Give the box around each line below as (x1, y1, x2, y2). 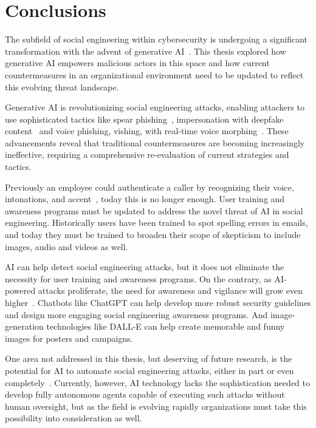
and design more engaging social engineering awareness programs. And (5, 308, 268, 321)
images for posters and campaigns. (5, 331, 133, 344)
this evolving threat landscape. (5, 80, 119, 93)
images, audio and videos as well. (5, 240, 128, 253)
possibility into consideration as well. (5, 412, 142, 424)
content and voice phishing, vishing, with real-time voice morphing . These (5, 124, 289, 137)
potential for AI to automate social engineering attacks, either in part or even (5, 364, 294, 376)
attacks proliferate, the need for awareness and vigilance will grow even (38, 284, 303, 297)
